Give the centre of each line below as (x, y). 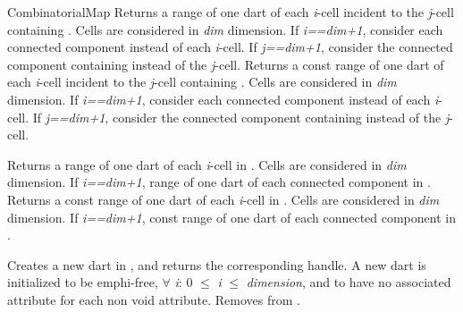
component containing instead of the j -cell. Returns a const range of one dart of (226, 64)
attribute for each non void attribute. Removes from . (154, 299)
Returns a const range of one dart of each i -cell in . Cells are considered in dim (223, 199)
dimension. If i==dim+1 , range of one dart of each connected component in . (219, 182)
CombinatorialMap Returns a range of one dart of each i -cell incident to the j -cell (231, 12)
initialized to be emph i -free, (83, 282)
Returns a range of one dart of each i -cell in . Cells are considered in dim (207, 164)
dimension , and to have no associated (349, 282)
